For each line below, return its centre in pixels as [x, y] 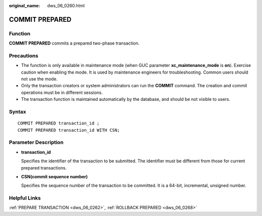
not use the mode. [39, 79]
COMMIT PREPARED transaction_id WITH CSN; [69, 130]
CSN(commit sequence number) [55, 176]
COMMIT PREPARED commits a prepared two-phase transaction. [74, 43]
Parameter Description [36, 142]
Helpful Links [25, 198]
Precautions [24, 56]
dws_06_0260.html [66, 6]
